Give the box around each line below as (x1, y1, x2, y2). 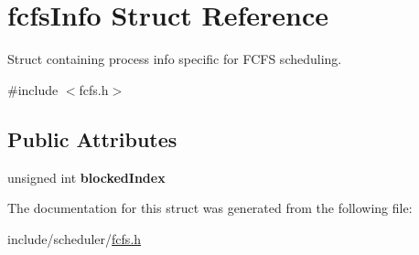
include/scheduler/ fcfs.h (7, 228, 142, 248)
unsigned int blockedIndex (7, 167, 166, 186)
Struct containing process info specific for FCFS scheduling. (7, 49, 342, 69)
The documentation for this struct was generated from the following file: (7, 198, 413, 218)
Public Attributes (7, 124, 177, 153)
